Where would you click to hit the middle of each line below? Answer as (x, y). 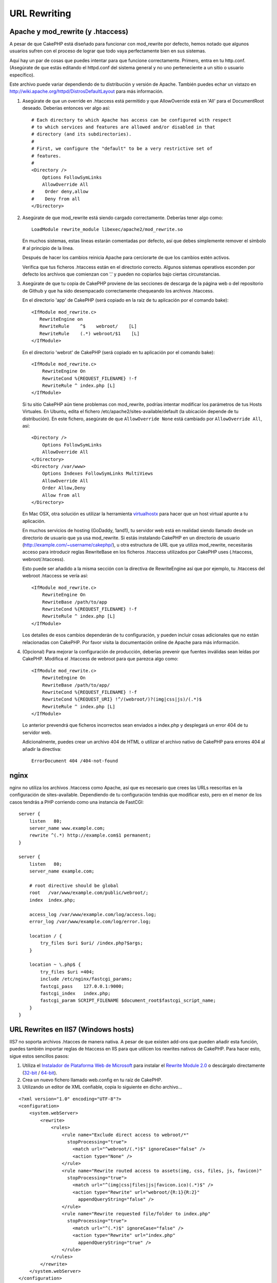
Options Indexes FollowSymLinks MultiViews (97, 474)
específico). (22, 75)
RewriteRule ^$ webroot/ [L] (88, 326)
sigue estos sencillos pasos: (39, 1056)
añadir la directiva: (42, 749)
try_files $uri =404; (67, 972)
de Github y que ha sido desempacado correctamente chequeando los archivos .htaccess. (118, 290)
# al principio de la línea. (48, 248)
